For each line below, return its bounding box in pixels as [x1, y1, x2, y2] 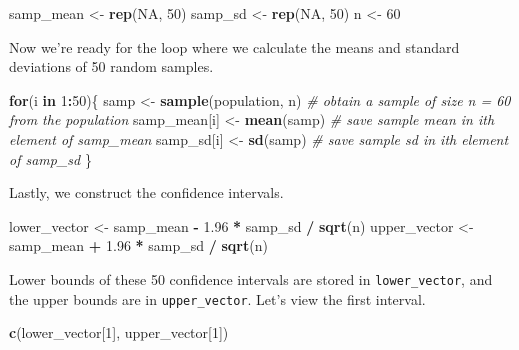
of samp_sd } [9, 148, 92, 169]
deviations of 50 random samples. [9, 56, 214, 77]
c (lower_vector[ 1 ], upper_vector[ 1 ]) [9, 322, 229, 343]
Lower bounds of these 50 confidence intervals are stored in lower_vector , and [9, 268, 493, 289]
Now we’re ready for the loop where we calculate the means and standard [9, 36, 460, 57]
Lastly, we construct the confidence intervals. [9, 182, 284, 203]
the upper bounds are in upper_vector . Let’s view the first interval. [9, 288, 426, 309]
